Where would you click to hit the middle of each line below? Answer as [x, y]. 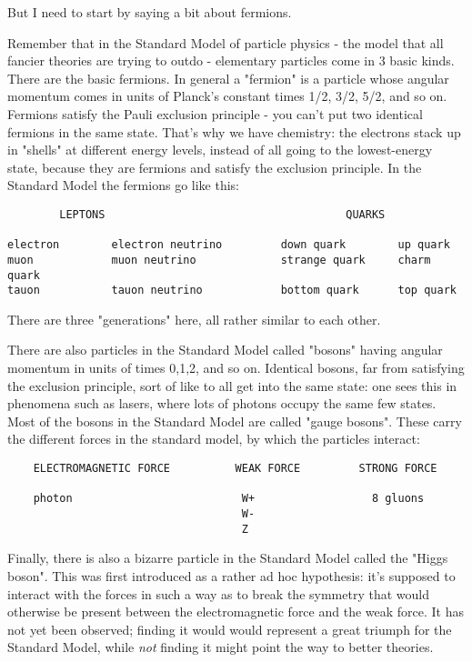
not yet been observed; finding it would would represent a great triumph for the [230, 629]
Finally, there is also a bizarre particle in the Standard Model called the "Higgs [228, 558]
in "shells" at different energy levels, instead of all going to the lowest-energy [220, 150]
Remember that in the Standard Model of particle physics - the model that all [226, 42]
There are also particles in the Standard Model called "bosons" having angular [225, 350]
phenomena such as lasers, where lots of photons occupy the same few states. [222, 403]
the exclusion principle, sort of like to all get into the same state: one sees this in [232, 385]
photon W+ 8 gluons [229, 499]
